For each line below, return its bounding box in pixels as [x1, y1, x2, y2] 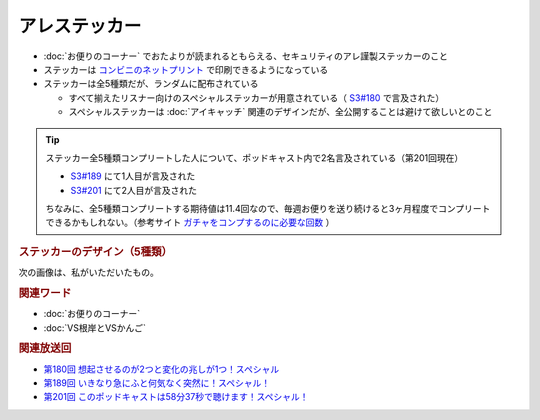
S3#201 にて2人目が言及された [70, 184, 198, 196]
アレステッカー [18, 15, 142, 37]
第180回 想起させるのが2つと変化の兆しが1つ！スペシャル [43, 363, 280, 375]
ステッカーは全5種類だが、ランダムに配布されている [43, 78, 259, 90]
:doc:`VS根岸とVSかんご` [43, 321, 147, 334]
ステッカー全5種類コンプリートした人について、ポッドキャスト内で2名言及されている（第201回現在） [45, 151, 464, 164]
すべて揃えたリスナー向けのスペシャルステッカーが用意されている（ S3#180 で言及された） [68, 91, 445, 104]
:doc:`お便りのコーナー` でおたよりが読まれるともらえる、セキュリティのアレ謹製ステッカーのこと [43, 50, 449, 62]
